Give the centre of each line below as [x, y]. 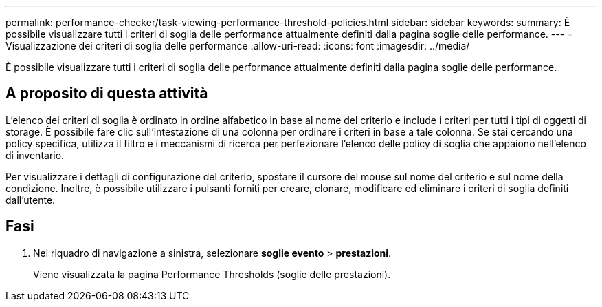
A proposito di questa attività [107, 94]
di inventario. [35, 155]
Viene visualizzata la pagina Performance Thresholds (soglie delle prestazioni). [212, 274]
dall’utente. [31, 200]
